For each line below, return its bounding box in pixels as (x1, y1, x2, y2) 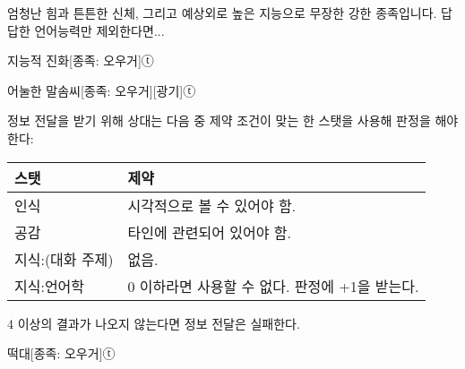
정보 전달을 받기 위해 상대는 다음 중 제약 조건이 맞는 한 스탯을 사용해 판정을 (7, 111, 431, 130)
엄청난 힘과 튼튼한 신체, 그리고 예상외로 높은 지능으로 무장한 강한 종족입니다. (7, 4, 437, 21)
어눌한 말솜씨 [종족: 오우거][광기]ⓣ (7, 81, 196, 99)
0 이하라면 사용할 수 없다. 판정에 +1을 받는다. (127, 275, 419, 296)
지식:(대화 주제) (14, 248, 114, 270)
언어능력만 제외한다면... (34, 21, 165, 39)
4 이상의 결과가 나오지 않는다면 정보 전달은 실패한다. (7, 313, 300, 332)
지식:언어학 (14, 275, 85, 296)
